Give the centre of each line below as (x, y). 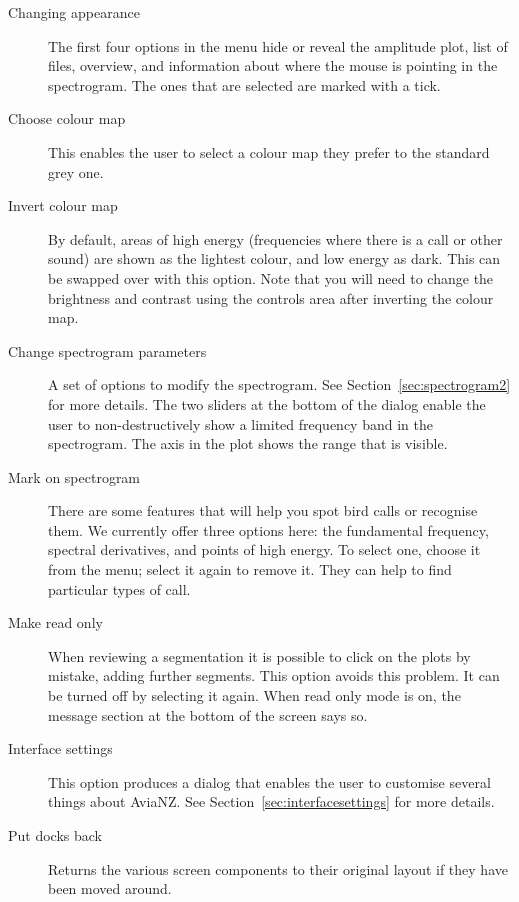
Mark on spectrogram (74, 476)
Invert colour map (63, 205)
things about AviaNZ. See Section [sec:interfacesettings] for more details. (271, 801)
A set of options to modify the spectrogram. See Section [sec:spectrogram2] (279, 384)
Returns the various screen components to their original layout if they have (278, 868)
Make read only (55, 622)
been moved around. (110, 888)
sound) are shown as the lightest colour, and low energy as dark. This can (274, 258)
